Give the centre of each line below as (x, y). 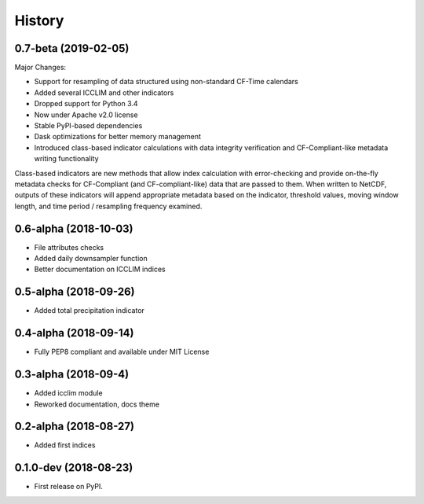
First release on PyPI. (69, 487)
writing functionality (66, 159)
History (39, 20)
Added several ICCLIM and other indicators (104, 92)
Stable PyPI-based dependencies (88, 126)
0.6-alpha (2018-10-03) (74, 228)
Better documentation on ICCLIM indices (100, 269)
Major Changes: (40, 68)
